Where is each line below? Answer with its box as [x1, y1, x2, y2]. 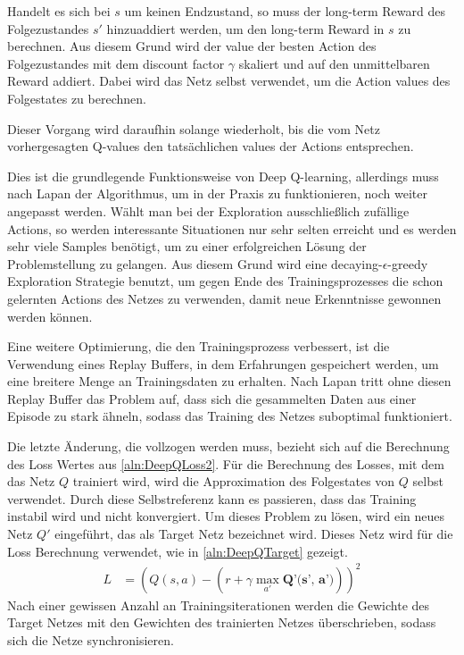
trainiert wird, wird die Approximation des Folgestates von [72, 472, 395, 491]
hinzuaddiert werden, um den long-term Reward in [106, 19, 385, 38]
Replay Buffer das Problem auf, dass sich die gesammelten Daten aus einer [7, 389, 417, 407]
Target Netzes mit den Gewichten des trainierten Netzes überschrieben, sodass [7, 613, 436, 632]
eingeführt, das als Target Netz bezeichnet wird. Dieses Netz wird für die [54, 525, 453, 543]
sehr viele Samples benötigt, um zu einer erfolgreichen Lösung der [7, 237, 367, 256]
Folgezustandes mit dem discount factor [7, 54, 225, 72]
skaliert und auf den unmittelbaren [238, 54, 430, 72]
